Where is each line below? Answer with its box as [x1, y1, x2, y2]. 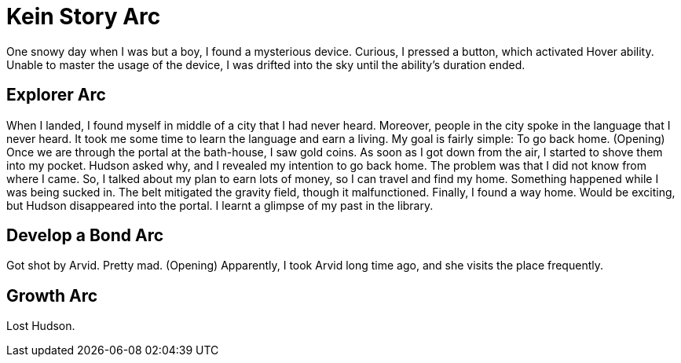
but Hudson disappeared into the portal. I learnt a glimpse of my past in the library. [6, 198, 434, 212]
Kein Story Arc [6, 3, 161, 30]
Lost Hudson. [6, 319, 75, 333]
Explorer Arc [6, 85, 106, 105]
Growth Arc [6, 285, 98, 306]
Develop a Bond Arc [6, 225, 164, 246]
